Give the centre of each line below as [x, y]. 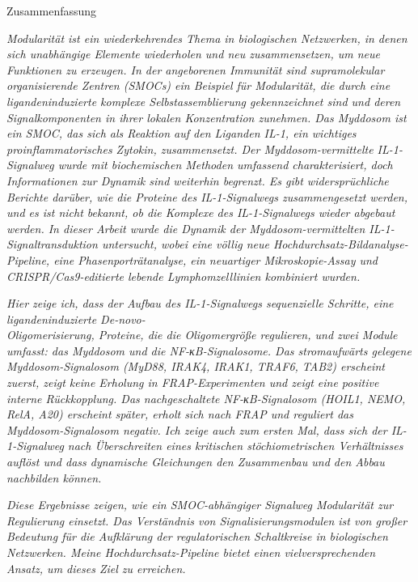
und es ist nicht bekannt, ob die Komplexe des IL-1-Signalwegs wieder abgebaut [201, 212]
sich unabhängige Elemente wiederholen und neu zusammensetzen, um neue [193, 54]
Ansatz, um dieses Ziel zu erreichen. [96, 568]
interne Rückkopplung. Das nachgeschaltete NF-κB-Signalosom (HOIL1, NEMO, [206, 398]
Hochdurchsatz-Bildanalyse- [340, 244]
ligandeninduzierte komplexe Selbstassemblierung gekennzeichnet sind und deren [204, 101]
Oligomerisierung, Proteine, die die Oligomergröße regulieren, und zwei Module [202, 335]
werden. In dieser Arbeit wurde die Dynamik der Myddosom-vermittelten [186, 228]
